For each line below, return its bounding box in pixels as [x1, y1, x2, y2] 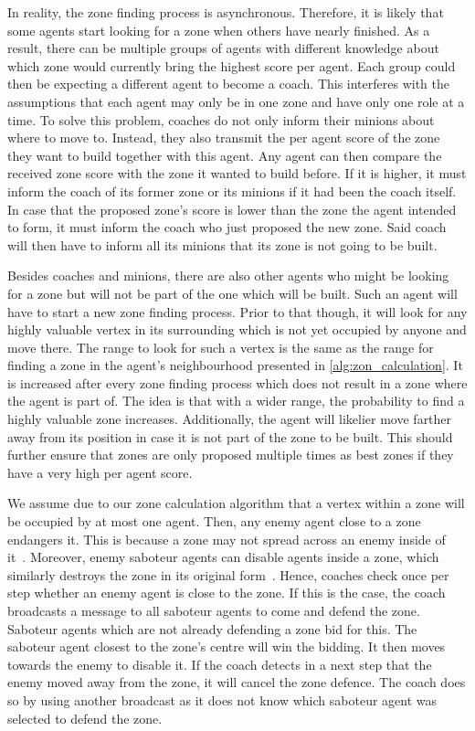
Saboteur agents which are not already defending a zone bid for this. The [7, 619, 417, 638]
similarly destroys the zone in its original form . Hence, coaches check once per [7, 565, 449, 584]
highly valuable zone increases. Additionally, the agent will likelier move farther [7, 409, 452, 429]
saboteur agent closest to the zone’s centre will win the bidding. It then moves [7, 637, 446, 656]
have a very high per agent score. [7, 462, 193, 482]
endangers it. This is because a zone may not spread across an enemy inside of [7, 529, 446, 548]
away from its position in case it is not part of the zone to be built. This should [7, 427, 453, 446]
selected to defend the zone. [7, 708, 163, 727]
